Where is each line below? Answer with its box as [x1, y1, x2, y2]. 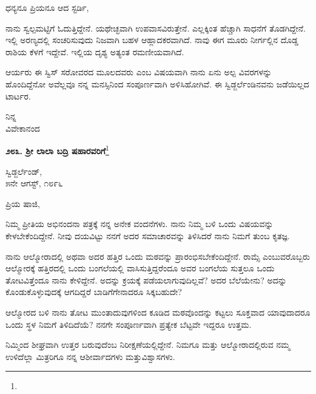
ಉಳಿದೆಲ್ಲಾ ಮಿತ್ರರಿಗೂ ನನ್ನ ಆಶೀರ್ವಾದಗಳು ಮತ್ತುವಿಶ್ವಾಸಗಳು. [5, 350, 175, 362]
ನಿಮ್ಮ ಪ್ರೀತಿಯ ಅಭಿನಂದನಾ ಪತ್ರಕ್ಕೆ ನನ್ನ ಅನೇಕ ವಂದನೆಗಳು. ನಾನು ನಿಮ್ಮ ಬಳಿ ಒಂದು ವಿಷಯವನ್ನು [5, 217, 274, 230]
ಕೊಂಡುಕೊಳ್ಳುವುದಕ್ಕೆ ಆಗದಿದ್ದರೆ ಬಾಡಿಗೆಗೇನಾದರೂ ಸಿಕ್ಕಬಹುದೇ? [5, 285, 182, 298]
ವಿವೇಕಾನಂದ [5, 121, 40, 134]
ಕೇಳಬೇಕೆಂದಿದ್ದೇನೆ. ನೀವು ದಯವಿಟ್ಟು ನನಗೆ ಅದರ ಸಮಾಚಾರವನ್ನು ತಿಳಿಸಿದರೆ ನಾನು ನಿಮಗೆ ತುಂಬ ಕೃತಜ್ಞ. [5, 229, 290, 242]
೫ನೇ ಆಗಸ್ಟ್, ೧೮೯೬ [5, 177, 63, 189]
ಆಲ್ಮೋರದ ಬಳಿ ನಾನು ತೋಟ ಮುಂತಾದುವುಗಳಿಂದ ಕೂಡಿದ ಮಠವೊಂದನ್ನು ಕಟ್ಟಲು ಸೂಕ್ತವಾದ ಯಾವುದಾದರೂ [5, 305, 311, 318]
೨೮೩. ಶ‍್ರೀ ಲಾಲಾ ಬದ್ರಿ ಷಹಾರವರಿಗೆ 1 [5, 143, 109, 157]
